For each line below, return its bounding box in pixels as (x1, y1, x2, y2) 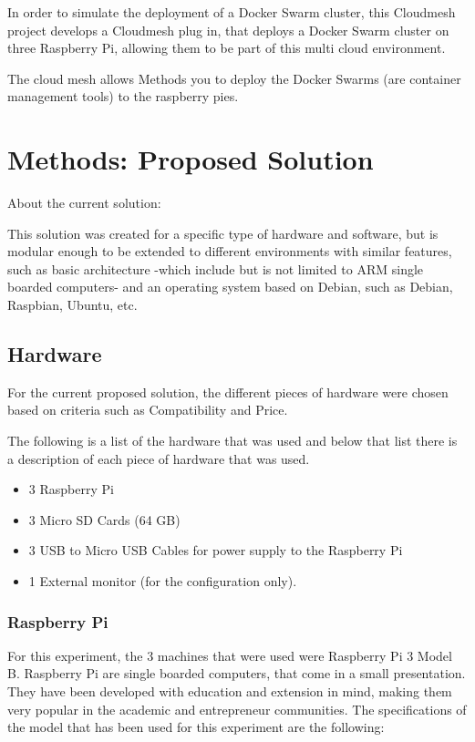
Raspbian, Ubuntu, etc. (7, 295, 138, 314)
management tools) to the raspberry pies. (7, 87, 239, 106)
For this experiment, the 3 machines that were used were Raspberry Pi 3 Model (7, 645, 452, 665)
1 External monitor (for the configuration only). (28, 572, 297, 591)
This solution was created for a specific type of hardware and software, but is (7, 223, 439, 242)
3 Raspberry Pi (28, 479, 114, 499)
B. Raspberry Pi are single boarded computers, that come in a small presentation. (7, 664, 466, 683)
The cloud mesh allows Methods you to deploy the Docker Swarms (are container (7, 68, 461, 88)
